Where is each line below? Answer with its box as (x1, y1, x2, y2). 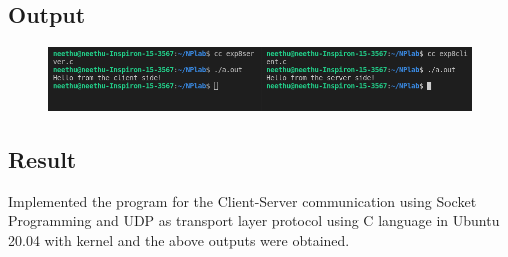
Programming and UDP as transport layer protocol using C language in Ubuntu (8, 210, 500, 231)
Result (8, 144, 77, 175)
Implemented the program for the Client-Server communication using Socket (8, 190, 477, 211)
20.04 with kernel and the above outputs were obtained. (8, 230, 350, 251)
